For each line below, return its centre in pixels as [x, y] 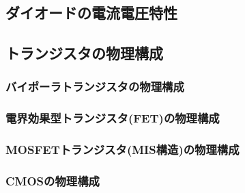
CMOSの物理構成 [53, 181]
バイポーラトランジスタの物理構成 [95, 87]
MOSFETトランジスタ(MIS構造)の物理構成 [122, 150]
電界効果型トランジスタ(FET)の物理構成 [113, 118]
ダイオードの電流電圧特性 [91, 13]
